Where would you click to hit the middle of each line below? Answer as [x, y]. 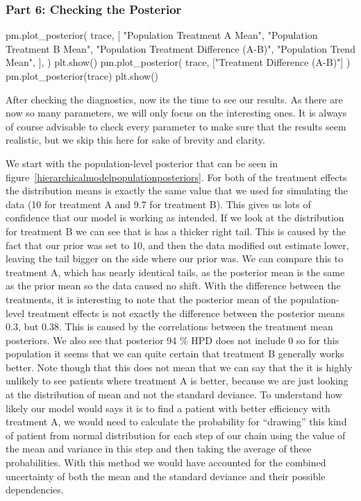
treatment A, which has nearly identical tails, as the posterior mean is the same [175, 272]
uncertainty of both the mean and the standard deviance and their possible [166, 476]
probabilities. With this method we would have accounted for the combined [166, 462]
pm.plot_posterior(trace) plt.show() [82, 76]
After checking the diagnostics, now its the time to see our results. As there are [174, 99]
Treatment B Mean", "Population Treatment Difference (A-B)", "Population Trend [180, 48]
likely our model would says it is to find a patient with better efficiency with [168, 408]
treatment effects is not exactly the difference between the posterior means [186, 313]
